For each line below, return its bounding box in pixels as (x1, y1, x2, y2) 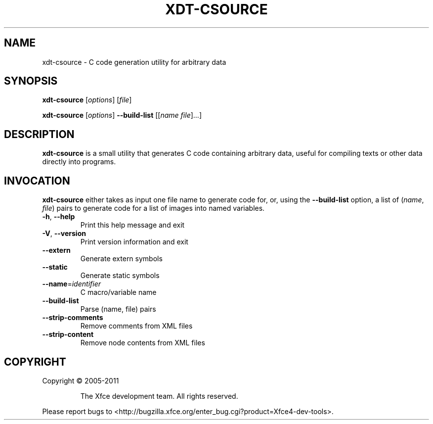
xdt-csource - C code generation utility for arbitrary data (42, 57, 226, 66)
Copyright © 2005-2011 (42, 376, 119, 385)
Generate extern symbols (80, 254, 163, 263)
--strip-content (42, 330, 94, 339)
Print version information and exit (80, 237, 188, 246)
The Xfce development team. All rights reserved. (80, 391, 238, 400)
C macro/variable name (80, 288, 157, 297)
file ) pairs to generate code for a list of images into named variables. (42, 204, 265, 213)
